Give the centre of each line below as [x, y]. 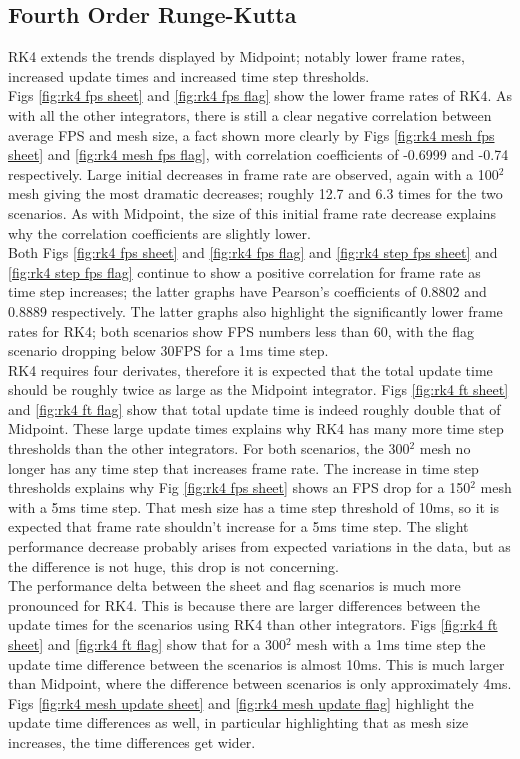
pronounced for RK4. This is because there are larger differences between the [244, 604]
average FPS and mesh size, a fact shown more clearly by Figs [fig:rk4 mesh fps [251, 134]
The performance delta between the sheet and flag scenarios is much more [234, 585]
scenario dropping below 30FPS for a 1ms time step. [168, 350]
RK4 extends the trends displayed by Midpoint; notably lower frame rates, [236, 56]
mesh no [445, 448]
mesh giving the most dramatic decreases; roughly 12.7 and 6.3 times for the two [255, 193]
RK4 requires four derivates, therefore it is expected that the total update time [250, 369]
